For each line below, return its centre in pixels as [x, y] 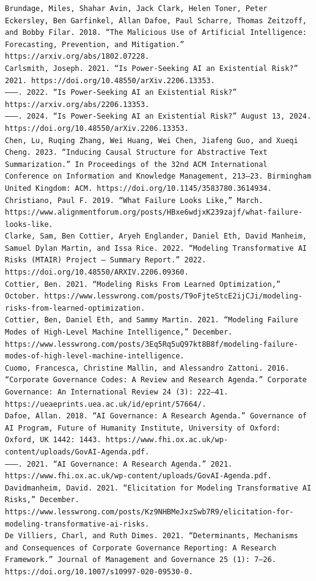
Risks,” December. [42, 500]
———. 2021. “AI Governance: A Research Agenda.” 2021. [119, 464]
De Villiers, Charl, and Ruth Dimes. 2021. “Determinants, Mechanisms [152, 536]
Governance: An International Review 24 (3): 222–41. [117, 392]
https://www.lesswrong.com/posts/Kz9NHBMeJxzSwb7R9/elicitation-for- [149, 512]
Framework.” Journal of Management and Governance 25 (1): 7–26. [141, 560]
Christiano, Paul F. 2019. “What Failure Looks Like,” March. [134, 200]
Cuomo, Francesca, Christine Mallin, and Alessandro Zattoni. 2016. [147, 368]
